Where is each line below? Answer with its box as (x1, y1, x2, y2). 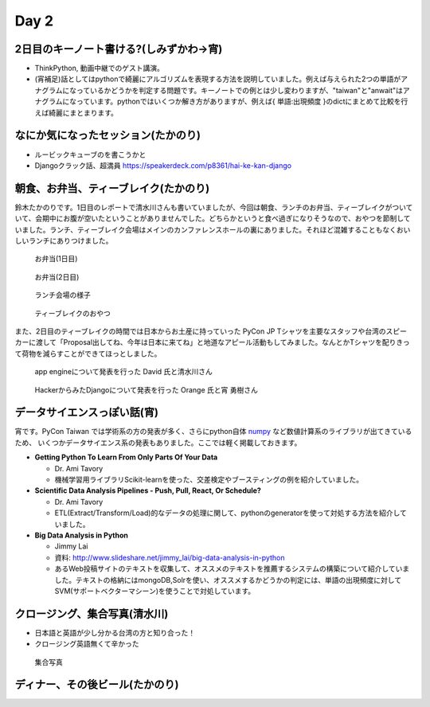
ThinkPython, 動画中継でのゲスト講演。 (34, 64, 165, 73)
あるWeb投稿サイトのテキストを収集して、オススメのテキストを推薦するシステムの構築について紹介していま (54, 564, 410, 573)
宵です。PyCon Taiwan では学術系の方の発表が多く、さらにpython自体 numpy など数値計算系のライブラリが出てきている (14, 427, 412, 436)
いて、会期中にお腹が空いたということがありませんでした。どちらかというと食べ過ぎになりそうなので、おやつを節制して (14, 213, 411, 223)
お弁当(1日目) (34, 254, 78, 264)
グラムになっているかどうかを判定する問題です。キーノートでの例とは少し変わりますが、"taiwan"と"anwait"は (41, 85, 404, 95)
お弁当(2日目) (34, 271, 80, 282)
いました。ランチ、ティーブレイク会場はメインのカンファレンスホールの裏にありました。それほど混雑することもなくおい (14, 225, 411, 234)
